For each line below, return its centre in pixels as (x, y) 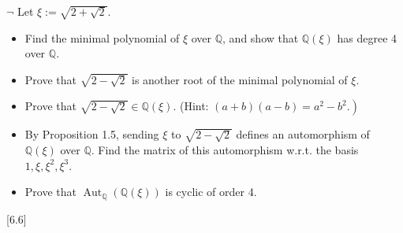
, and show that (261, 37)
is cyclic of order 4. (211, 192)
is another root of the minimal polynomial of (240, 79)
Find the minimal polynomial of (102, 37)
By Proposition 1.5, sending (92, 134)
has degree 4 (367, 37)
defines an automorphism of (303, 134)
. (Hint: (191, 106)
